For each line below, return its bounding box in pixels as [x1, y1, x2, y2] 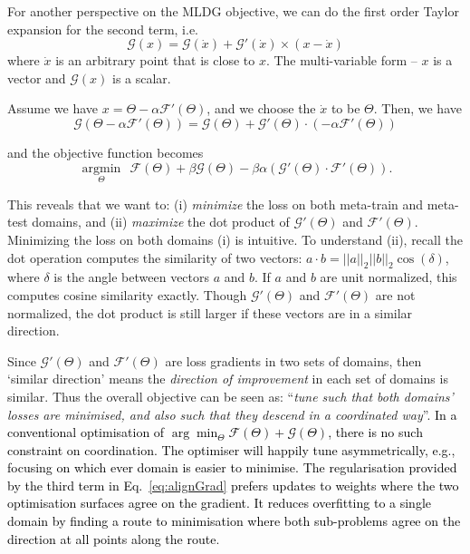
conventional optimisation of [7, 423, 165, 442]
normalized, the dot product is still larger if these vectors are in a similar [7, 303, 413, 322]
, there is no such [328, 423, 423, 442]
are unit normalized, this [320, 267, 457, 287]
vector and [7, 68, 66, 87]
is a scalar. [112, 68, 171, 87]
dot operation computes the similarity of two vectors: [7, 248, 302, 267]
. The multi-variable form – [265, 51, 417, 70]
